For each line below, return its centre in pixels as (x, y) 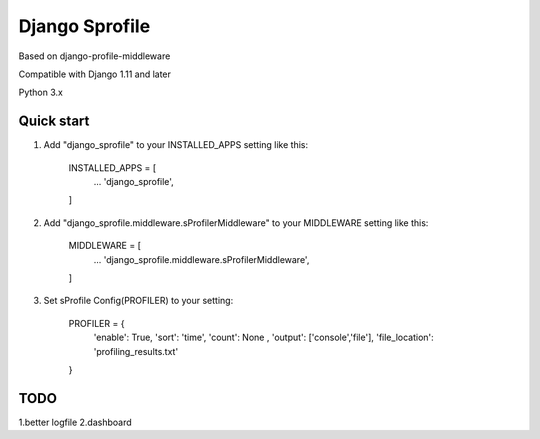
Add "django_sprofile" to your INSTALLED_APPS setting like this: (176, 145)
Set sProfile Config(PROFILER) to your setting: (138, 301)
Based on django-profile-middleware (94, 56)
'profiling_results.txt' (136, 351)
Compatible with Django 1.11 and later (95, 74)
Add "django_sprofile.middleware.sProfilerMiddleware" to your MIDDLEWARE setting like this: (236, 222)
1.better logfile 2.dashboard (75, 422)
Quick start (54, 121)
